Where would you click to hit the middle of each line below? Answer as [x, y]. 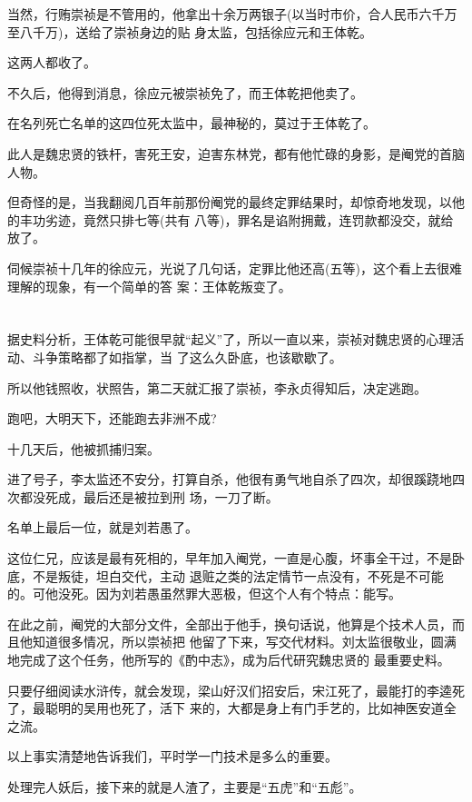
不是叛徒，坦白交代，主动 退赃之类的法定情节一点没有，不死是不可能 [238, 575]
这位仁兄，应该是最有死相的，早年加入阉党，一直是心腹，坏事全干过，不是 [230, 558]
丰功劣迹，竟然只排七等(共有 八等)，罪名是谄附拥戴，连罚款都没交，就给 [236, 219]
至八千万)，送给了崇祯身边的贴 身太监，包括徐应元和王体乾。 [190, 31]
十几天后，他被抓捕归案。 [84, 448]
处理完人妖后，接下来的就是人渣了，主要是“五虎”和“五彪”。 [185, 787]
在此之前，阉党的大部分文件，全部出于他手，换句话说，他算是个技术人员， [230, 624]
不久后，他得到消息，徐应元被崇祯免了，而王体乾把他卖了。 [185, 92]
